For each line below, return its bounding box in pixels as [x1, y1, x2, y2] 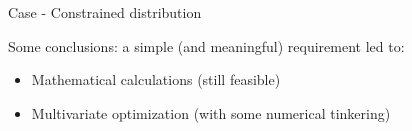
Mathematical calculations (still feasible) [31, 69, 281, 90]
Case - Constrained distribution [8, 2, 202, 22]
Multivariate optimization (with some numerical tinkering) [31, 102, 391, 123]
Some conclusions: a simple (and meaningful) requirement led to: [8, 35, 405, 56]
